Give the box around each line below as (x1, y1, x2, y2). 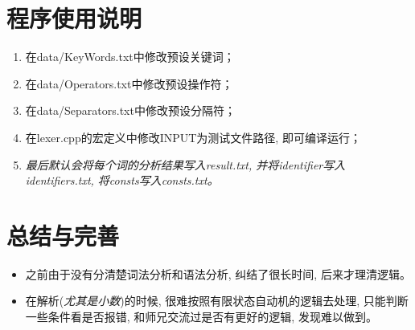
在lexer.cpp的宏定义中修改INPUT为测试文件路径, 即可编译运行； (25, 128, 361, 145)
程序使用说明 (6, 2, 142, 35)
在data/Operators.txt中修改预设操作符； (25, 75, 233, 92)
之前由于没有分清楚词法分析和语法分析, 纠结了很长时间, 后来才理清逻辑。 (25, 265, 411, 282)
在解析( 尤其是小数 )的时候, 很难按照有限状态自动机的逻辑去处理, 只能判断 (25, 292, 409, 309)
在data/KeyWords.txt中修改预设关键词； (25, 48, 235, 65)
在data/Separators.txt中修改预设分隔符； (25, 102, 236, 119)
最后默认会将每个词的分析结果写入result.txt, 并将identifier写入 (25, 156, 346, 173)
